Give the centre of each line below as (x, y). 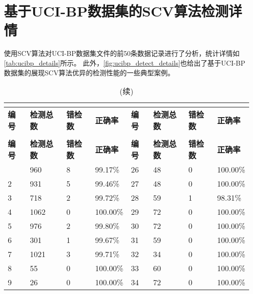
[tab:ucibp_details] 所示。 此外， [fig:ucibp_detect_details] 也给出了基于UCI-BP (125, 62)
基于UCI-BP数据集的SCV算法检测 (116, 11)
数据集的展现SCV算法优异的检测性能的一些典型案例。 (89, 72)
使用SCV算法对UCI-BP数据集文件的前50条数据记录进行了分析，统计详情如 (122, 53)
